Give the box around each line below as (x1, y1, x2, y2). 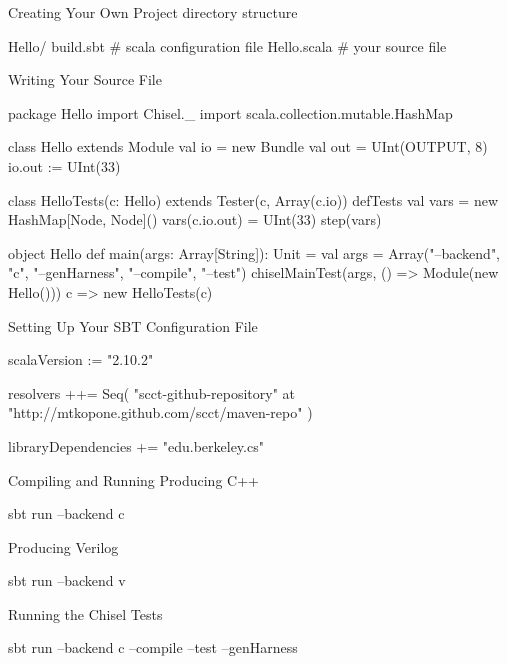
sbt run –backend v (8, 570, 126, 591)
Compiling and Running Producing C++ (8, 469, 259, 490)
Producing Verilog (8, 536, 119, 557)
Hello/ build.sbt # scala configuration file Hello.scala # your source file (8, 35, 447, 56)
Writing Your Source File (8, 69, 162, 90)
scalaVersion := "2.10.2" (8, 349, 154, 370)
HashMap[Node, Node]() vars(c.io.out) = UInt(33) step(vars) (8, 209, 382, 230)
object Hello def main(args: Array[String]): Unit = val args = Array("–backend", (8, 242, 501, 263)
